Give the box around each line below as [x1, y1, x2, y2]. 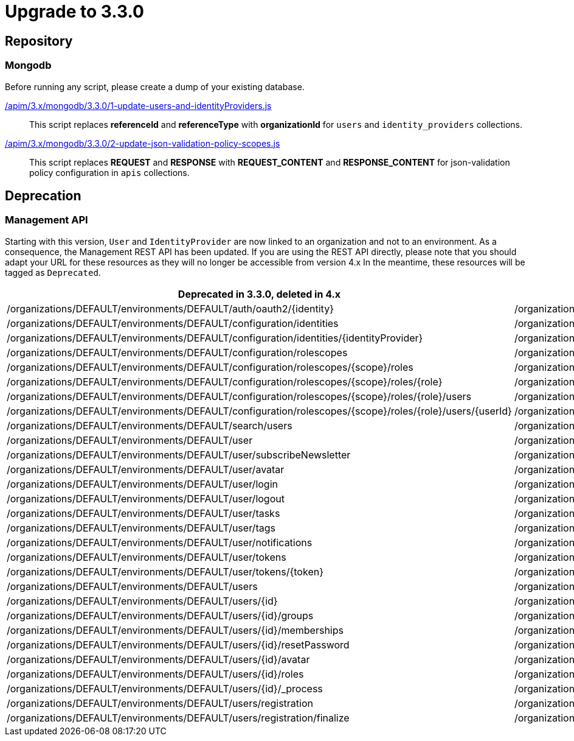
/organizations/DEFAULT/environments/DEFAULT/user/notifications [7, 536, 313, 549]
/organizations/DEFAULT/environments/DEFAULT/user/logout [7, 492, 285, 505]
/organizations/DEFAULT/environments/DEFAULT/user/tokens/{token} [7, 565, 323, 578]
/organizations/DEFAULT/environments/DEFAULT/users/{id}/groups [7, 609, 314, 622]
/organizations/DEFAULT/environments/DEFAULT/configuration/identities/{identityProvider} [7, 331, 423, 344]
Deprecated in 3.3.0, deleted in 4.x [178, 287, 341, 300]
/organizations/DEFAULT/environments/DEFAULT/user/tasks [7, 507, 280, 519]
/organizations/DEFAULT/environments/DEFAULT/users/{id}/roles [7, 667, 304, 680]
